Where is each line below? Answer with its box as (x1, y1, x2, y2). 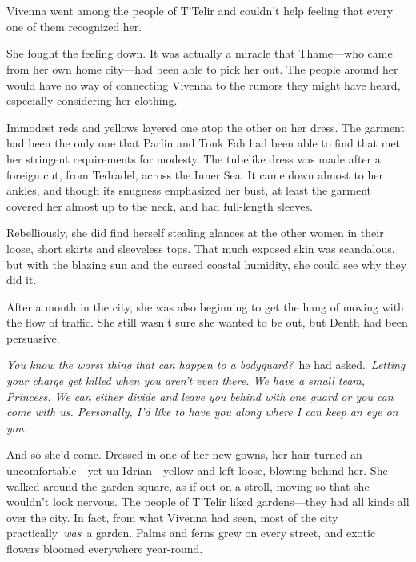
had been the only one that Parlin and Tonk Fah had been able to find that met (6, 134, 401, 151)
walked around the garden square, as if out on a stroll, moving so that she (6, 477, 370, 494)
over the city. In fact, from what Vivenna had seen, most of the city (6, 508, 338, 525)
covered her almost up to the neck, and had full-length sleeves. (6, 197, 313, 214)
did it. (6, 271, 37, 288)
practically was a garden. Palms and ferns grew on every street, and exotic (6, 524, 376, 541)
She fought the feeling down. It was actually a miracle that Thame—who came (6, 45, 393, 62)
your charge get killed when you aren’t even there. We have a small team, (6, 372, 366, 389)
